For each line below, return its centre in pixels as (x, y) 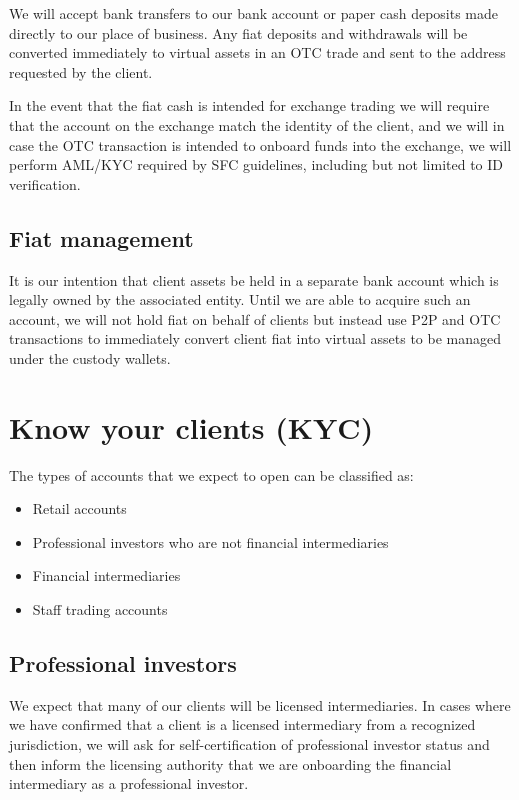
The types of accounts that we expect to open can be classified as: (211, 474)
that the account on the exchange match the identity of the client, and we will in (257, 124)
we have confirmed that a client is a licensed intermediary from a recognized (242, 724)
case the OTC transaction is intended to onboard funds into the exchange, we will (260, 144)
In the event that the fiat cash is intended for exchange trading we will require (249, 105)
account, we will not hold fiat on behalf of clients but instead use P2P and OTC (255, 318)
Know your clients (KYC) (191, 426)
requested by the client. (81, 71)
